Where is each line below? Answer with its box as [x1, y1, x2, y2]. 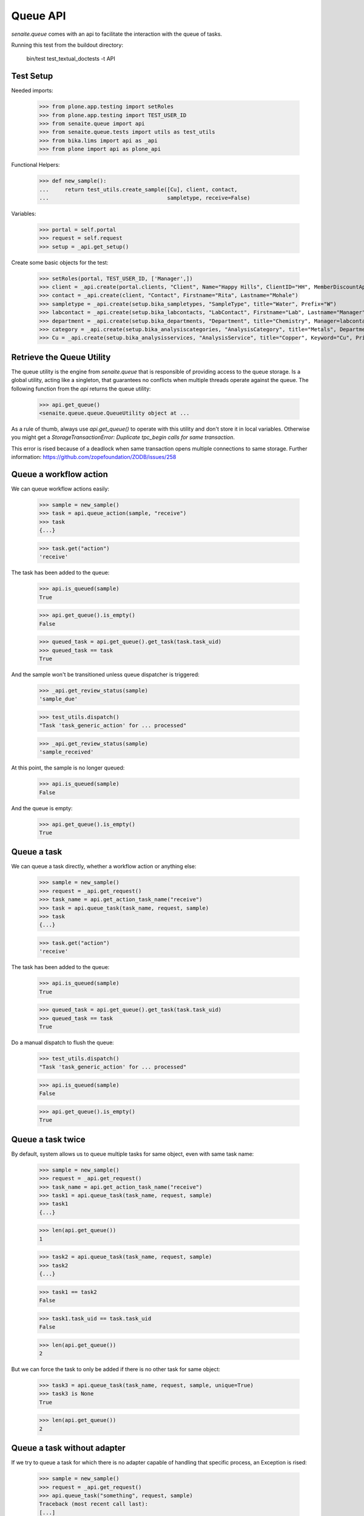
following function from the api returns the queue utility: [11, 385, 151, 392]
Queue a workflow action [11, 469, 109, 479]
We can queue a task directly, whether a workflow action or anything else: [11, 863, 197, 870]
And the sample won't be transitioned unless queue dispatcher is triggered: [11, 671, 200, 678]
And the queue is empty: [11, 804, 73, 812]
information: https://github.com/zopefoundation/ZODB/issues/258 [11, 454, 177, 461]
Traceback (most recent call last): [39, 1501, 149, 1508]
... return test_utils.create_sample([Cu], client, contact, [39, 186, 238, 193]
